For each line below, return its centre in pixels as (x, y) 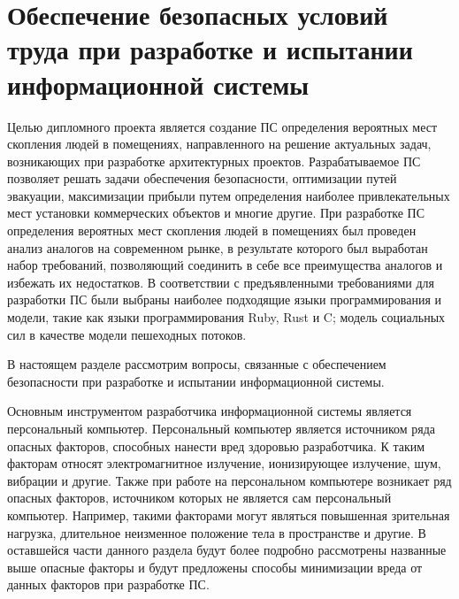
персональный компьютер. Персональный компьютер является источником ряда (222, 428)
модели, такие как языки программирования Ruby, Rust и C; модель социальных (226, 317)
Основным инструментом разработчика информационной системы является (210, 411)
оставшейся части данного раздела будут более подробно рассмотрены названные (227, 550)
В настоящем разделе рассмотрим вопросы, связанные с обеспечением (197, 364)
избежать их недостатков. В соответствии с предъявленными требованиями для (221, 282)
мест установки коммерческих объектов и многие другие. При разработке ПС (216, 213)
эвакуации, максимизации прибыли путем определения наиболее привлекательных (229, 195)
